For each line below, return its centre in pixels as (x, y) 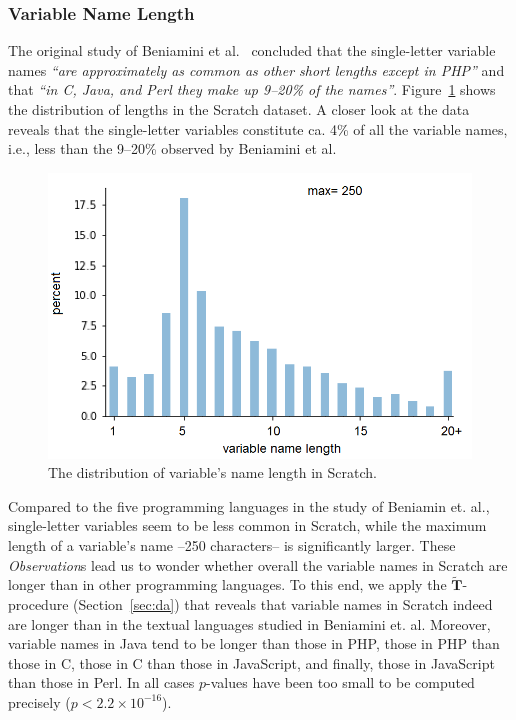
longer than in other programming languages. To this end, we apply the (227, 584)
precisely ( (39, 701)
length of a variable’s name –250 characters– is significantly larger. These (232, 544)
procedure (38, 603)
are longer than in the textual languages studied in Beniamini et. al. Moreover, (249, 623)
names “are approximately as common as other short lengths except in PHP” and (256, 69)
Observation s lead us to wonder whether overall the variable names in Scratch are (258, 564)
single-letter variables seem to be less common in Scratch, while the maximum (247, 525)
